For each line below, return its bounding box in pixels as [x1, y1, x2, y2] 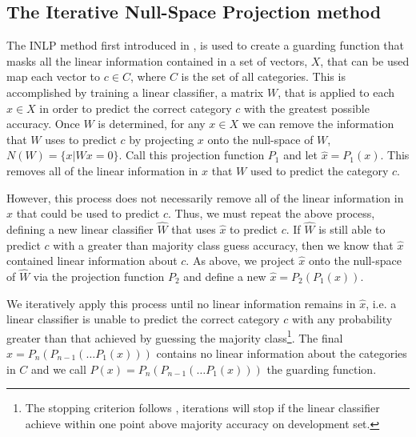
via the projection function [33, 267, 165, 284]
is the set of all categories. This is [181, 68, 346, 85]
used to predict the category [250, 162, 389, 178]
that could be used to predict [16, 205, 160, 222]
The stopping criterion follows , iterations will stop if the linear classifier [25, 399, 380, 416]
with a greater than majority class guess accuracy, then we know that [53, 236, 394, 253]
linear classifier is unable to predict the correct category [6, 311, 280, 327]
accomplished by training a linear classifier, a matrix [6, 83, 264, 100]
